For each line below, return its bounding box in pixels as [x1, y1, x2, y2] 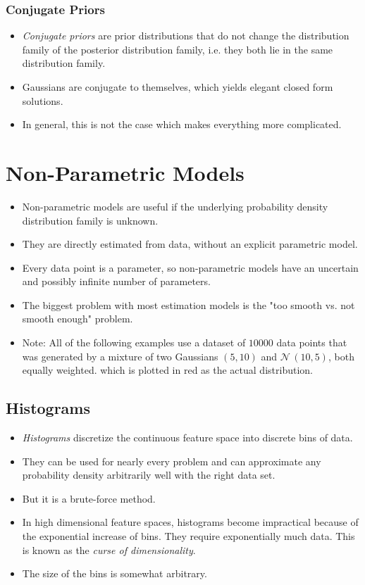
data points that [276, 335, 347, 350]
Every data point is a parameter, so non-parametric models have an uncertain [22, 260, 359, 275]
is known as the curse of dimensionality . [22, 542, 196, 557]
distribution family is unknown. [22, 213, 159, 227]
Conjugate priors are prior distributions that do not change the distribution [22, 28, 349, 43]
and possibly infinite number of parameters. [22, 274, 211, 289]
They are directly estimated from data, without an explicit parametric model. [22, 237, 358, 251]
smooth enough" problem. [22, 311, 133, 326]
